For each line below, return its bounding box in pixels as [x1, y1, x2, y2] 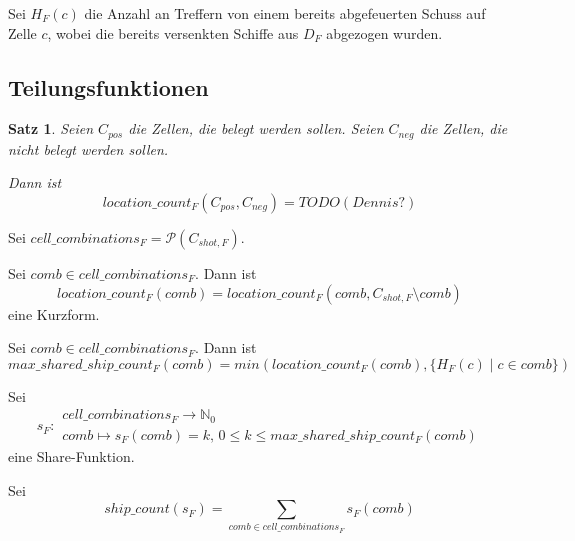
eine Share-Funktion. [8, 445, 135, 466]
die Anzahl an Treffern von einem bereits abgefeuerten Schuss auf [84, 3, 486, 23]
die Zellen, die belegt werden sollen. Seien [128, 118, 384, 139]
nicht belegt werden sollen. [8, 138, 169, 159]
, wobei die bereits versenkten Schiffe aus [47, 22, 299, 43]
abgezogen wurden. [326, 22, 443, 43]
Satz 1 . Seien [8, 118, 94, 139]
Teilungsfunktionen [8, 71, 209, 102]
